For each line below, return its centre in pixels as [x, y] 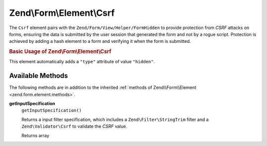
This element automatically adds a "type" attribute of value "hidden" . [82, 62]
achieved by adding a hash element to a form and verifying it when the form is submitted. [100, 41]
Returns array [35, 135]
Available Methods [39, 76]
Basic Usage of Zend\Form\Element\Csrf [60, 52]
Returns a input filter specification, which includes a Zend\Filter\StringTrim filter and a [115, 119]
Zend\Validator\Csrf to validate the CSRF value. [74, 126]
